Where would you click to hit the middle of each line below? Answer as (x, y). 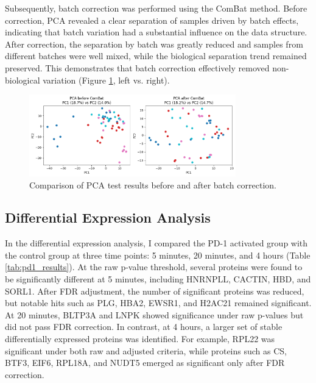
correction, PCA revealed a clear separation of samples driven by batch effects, (152, 20)
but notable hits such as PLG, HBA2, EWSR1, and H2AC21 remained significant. (158, 303)
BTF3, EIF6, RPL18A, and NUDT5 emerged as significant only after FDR (145, 363)
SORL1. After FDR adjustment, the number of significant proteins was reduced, (155, 291)
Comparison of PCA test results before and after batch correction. (153, 184)
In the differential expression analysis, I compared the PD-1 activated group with (156, 243)
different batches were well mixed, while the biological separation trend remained (156, 56)
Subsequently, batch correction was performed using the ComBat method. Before (156, 8)
